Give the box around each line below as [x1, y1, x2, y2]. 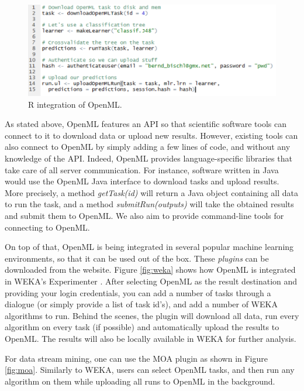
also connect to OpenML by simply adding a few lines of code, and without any [5, 140, 291, 153]
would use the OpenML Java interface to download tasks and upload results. [5, 175, 279, 187]
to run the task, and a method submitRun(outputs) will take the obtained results [5, 198, 294, 210]
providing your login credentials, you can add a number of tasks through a [5, 286, 271, 299]
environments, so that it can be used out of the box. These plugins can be [5, 252, 269, 264]
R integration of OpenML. [28, 98, 122, 110]
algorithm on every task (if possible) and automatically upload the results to [5, 321, 279, 333]
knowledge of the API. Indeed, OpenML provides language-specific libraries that [5, 152, 292, 164]
